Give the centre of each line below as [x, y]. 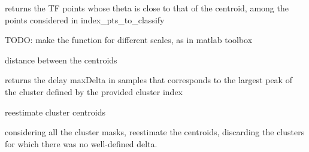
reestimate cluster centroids [55, 112]
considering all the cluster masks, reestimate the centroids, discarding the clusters [155, 132]
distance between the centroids [61, 60]
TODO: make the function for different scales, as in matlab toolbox [129, 40]
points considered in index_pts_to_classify [85, 19]
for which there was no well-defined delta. [81, 143]
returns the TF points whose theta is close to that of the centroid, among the [147, 8]
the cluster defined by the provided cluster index [94, 91]
